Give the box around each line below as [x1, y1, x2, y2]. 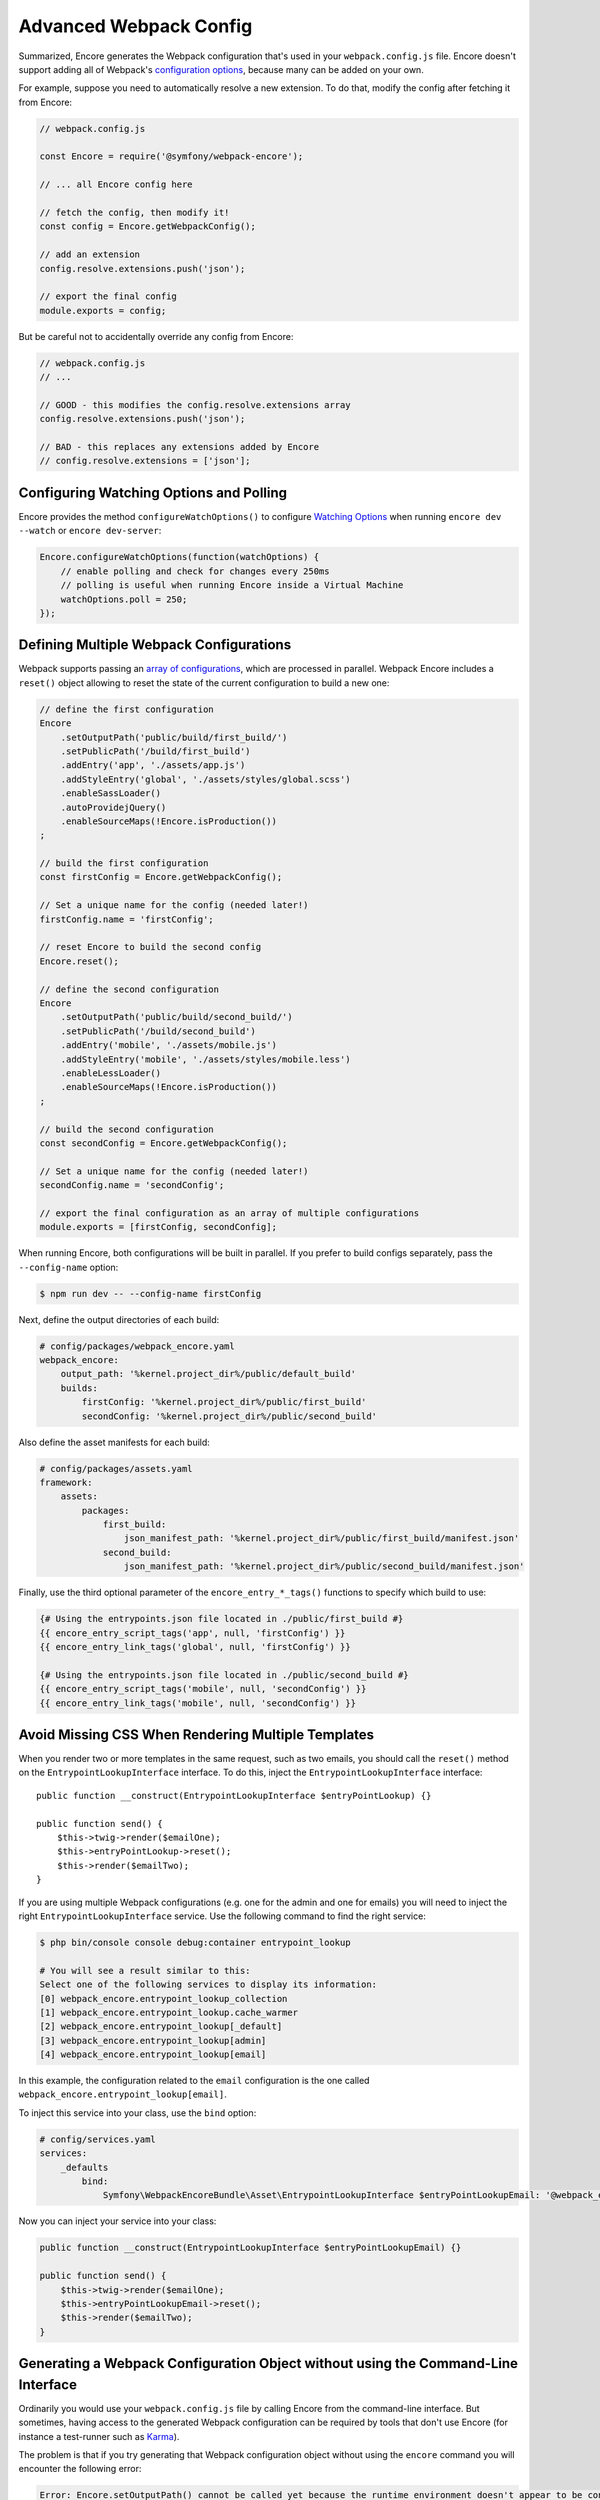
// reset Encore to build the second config [39, 941, 262, 953]
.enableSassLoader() [60, 788, 162, 799]
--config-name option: [18, 1261, 119, 1273]
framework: [39, 1476, 93, 1488]
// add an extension [39, 249, 140, 260]
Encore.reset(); [39, 955, 120, 967]
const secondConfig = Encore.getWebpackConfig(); [39, 1137, 288, 1149]
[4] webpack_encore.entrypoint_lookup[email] [39, 2049, 267, 2060]
